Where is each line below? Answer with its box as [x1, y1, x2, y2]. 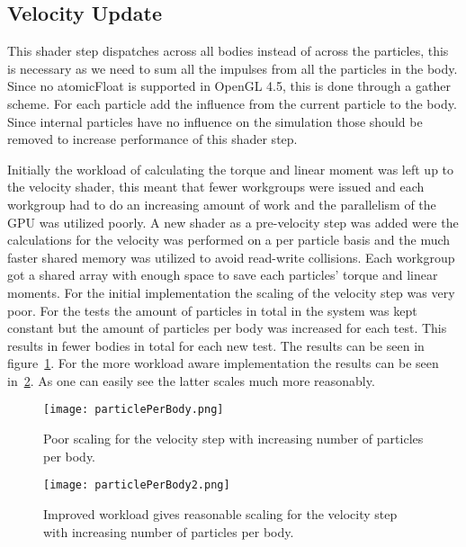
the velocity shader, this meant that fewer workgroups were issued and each [7, 177, 425, 196]
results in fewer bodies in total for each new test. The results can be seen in [7, 336, 425, 354]
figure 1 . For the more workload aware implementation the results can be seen [7, 354, 439, 372]
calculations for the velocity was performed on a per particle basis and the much [7, 230, 451, 249]
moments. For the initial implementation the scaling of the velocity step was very [7, 282, 455, 301]
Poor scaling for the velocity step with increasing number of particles [43, 429, 424, 448]
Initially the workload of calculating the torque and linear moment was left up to [7, 159, 454, 178]
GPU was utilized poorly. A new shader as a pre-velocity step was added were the [7, 212, 459, 231]
